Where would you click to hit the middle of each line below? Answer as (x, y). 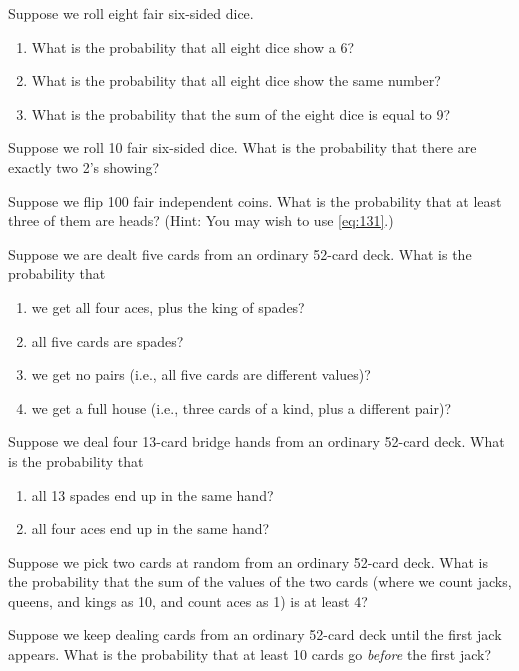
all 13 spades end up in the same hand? (152, 494)
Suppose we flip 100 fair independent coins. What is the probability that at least (255, 200)
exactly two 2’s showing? (84, 166)
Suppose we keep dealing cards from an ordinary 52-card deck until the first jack (255, 634)
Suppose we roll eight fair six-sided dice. (131, 13)
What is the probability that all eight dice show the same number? (236, 80)
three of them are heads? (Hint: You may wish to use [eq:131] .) (201, 220)
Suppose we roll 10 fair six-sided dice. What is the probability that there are (242, 147)
